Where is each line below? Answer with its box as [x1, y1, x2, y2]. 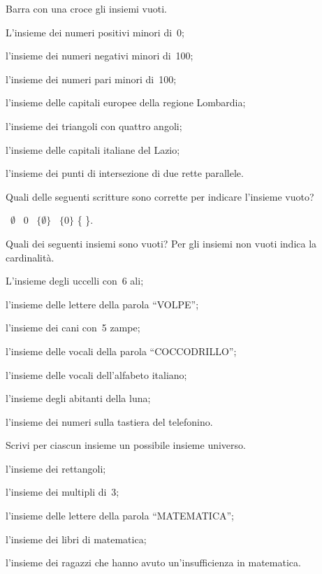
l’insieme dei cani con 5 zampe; [6, 320, 140, 335]
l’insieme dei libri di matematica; [6, 531, 147, 546]
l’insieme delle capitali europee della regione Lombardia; [6, 95, 246, 110]
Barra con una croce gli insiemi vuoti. [6, 1, 167, 15]
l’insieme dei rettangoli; [6, 461, 106, 475]
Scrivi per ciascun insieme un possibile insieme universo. [6, 438, 246, 452]
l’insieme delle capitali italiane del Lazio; [6, 142, 180, 157]
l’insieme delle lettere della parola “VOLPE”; [6, 296, 199, 311]
